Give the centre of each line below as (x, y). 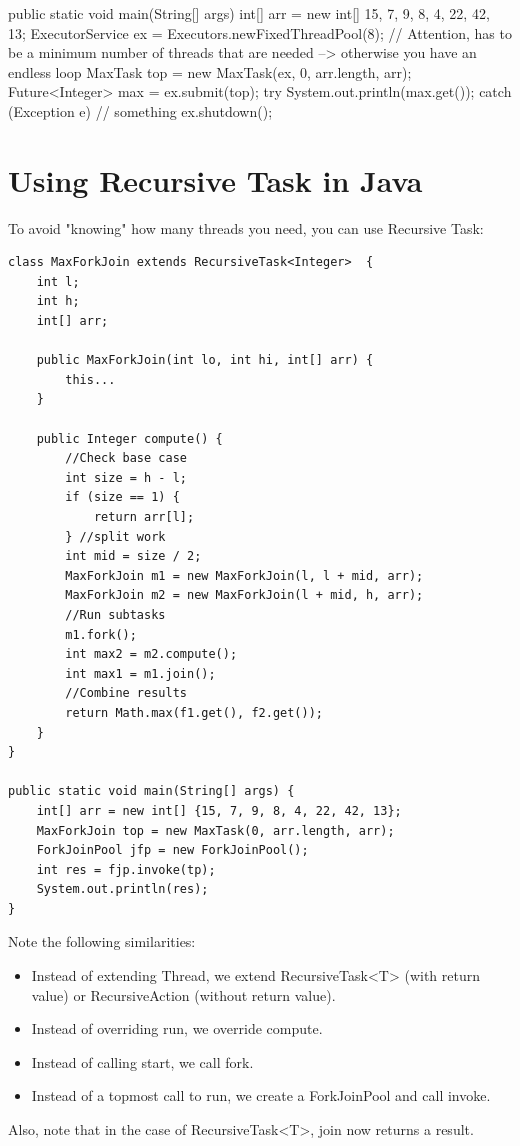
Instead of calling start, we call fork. (142, 1061)
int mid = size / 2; (133, 556)
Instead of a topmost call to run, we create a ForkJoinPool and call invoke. (261, 1095)
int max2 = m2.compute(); (151, 654)
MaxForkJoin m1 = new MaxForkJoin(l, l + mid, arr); (244, 575)
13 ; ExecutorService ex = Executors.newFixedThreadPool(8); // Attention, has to (260, 32)
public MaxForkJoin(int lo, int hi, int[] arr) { (205, 360)
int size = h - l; (126, 477)
